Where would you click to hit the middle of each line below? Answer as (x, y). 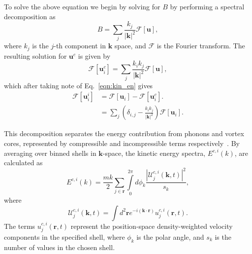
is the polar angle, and (170, 236)
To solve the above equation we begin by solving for (82, 6)
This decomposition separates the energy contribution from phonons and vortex (124, 133)
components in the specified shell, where (64, 236)
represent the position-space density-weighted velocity (152, 226)
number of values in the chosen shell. (60, 247)
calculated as (23, 163)
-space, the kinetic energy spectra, (154, 153)
